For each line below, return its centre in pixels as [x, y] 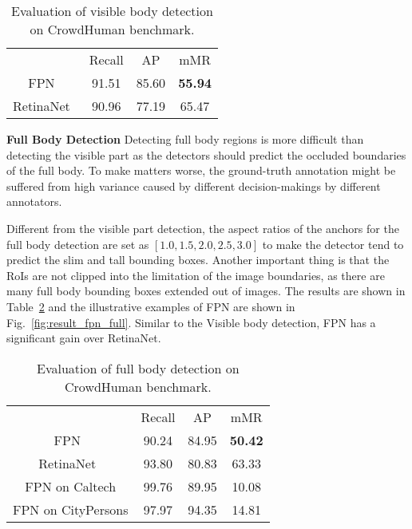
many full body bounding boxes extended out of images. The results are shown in [206, 291]
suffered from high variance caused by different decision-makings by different [194, 186]
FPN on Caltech [71, 486]
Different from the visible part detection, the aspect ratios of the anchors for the [203, 228]
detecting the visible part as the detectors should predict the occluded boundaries [206, 154]
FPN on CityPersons [71, 509]
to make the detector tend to [333, 244]
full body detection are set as [78, 244]
